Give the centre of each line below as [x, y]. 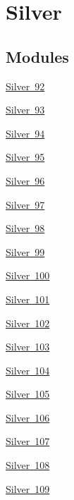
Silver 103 [28, 347]
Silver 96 [25, 180]
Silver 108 [28, 465]
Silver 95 [25, 157]
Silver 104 [28, 370]
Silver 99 [25, 251]
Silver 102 [28, 323]
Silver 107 [28, 441]
